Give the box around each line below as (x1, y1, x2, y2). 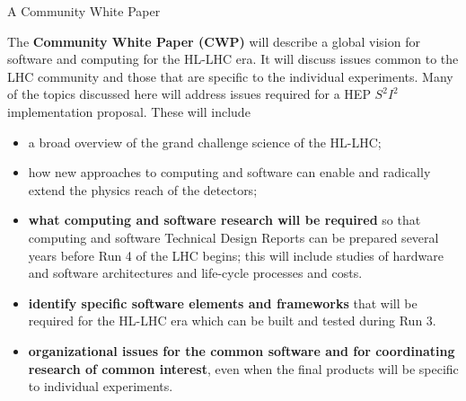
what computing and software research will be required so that (28, 210, 421, 229)
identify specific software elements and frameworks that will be (28, 293, 418, 312)
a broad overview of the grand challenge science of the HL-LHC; (28, 132, 382, 151)
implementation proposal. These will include (7, 102, 251, 120)
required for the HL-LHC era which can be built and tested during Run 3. (28, 311, 436, 330)
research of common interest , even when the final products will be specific (28, 359, 459, 378)
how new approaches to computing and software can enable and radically (28, 163, 431, 182)
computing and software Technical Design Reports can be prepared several (28, 227, 439, 246)
